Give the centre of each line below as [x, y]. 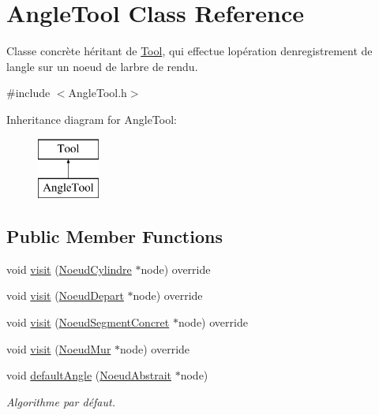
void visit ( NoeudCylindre [69, 269]
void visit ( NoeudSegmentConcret [88, 322]
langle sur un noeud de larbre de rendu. [102, 66]
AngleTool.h [98, 93]
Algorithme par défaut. [61, 401]
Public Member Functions [114, 236]
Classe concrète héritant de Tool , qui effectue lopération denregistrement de [189, 51]
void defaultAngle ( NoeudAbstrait [89, 375]
